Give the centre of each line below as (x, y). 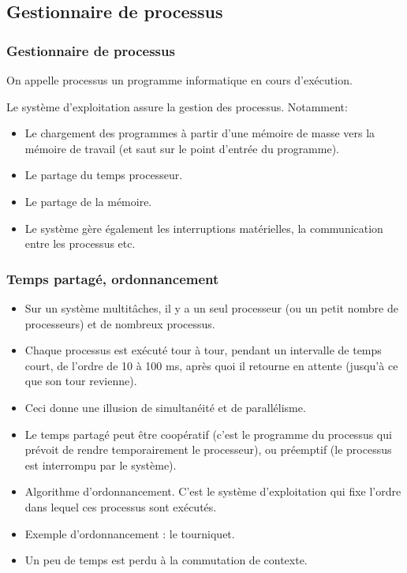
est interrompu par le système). (101, 464)
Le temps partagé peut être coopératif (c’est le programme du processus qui (208, 434)
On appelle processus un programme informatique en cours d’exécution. (179, 80)
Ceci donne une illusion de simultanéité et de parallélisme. (165, 407)
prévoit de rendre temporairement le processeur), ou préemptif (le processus (208, 449)
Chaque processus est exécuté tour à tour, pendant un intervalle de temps (203, 350)
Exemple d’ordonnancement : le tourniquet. (130, 533)
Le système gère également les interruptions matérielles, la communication (204, 228)
